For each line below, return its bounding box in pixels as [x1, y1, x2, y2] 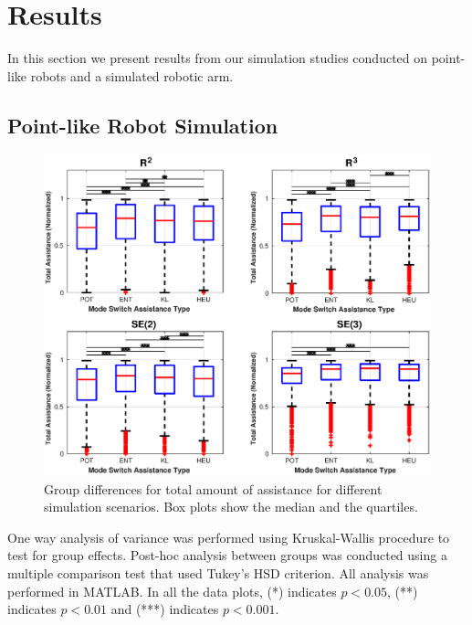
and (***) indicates [110, 599, 219, 619]
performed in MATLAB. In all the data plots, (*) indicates [7, 581, 337, 600]
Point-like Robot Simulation [7, 111, 278, 139]
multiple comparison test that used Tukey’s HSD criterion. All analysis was [7, 564, 429, 583]
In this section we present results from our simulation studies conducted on [7, 48, 428, 68]
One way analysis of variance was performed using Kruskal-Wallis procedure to [7, 527, 450, 546]
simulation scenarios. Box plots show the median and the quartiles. [44, 497, 418, 516]
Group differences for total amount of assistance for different [44, 479, 383, 498]
